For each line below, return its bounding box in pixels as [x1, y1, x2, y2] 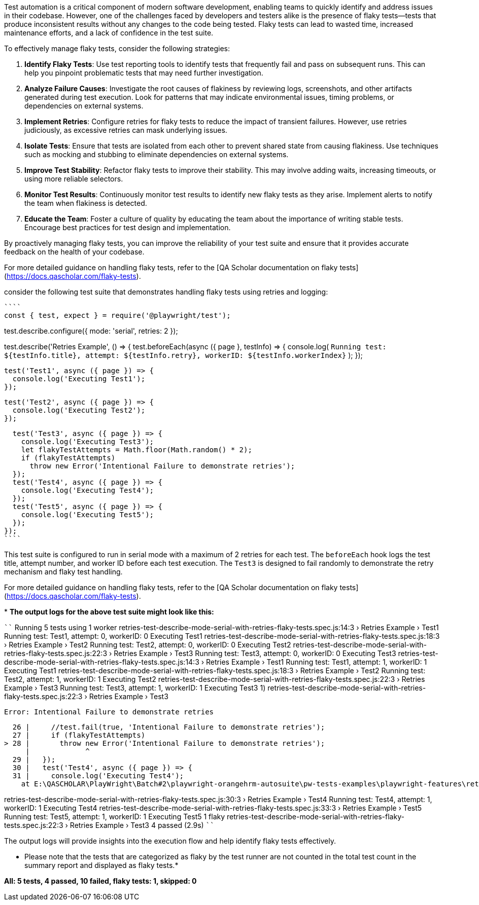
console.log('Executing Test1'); [12, 375, 146, 383]
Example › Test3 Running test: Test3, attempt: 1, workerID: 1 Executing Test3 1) [4, 683, 266, 692]
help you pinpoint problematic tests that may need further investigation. [24, 68, 263, 77]
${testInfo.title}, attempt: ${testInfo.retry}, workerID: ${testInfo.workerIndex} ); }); [4, 351, 363, 359]
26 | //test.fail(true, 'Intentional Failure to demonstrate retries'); [12, 723, 325, 731]
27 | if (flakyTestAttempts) [12, 731, 146, 739]
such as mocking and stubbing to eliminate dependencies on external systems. [24, 150, 289, 159]
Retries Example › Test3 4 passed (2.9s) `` [70, 821, 215, 829]
